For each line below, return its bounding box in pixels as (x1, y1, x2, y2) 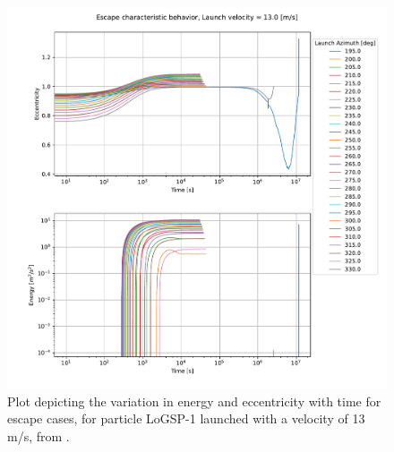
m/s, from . (7, 426, 70, 445)
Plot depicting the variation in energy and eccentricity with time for (7, 391, 381, 410)
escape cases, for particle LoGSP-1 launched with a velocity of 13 (7, 409, 365, 428)
